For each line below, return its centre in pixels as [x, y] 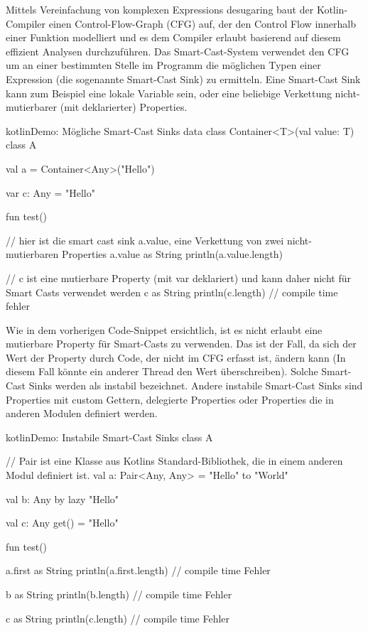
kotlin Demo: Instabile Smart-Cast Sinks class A [109, 437]
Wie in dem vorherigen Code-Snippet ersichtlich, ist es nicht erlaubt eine [164, 329]
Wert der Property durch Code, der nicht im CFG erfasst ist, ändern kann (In [176, 357]
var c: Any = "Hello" [50, 192]
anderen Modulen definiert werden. [82, 413]
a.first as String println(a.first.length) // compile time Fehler [138, 570]
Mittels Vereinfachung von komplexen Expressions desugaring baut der [160, 9]
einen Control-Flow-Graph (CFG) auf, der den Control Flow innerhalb [202, 23]
